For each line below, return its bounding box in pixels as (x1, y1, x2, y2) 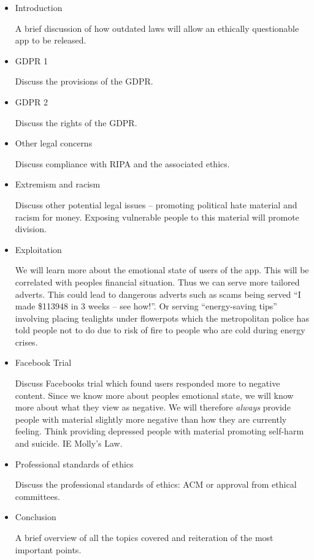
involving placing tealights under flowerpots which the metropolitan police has (15, 311, 309, 324)
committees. (15, 490, 60, 502)
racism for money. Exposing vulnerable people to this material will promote (15, 210, 299, 223)
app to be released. (15, 34, 86, 47)
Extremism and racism (15, 178, 101, 191)
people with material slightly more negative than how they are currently (15, 412, 287, 425)
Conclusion (15, 510, 56, 523)
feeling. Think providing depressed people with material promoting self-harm (15, 425, 304, 437)
